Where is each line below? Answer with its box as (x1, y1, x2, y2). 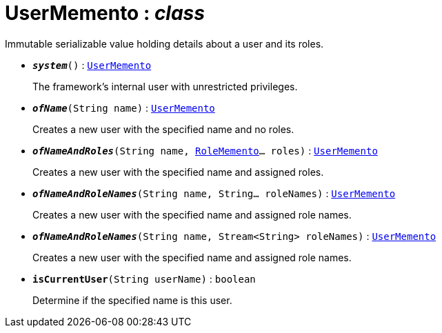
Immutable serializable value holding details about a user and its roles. (5, 37, 324, 50)
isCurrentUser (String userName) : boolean (32, 272, 256, 285)
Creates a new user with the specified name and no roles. (32, 123, 294, 135)
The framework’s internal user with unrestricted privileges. (32, 80, 298, 92)
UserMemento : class (5, 1, 205, 25)
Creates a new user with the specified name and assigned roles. (32, 165, 324, 178)
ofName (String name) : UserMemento (32, 101, 215, 114)
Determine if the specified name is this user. (32, 294, 232, 306)
